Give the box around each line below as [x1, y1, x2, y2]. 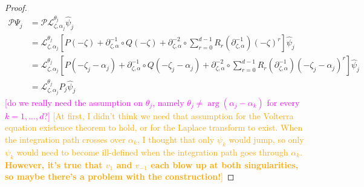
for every [267, 96, 300, 108]
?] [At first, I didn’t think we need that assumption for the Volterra [44, 109, 294, 122]
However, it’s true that [5, 158, 103, 171]
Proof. [5, 1, 27, 13]
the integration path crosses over [5, 133, 126, 145]
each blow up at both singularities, [151, 158, 299, 171]
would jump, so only [229, 133, 304, 145]
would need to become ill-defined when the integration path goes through [16, 145, 288, 158]
